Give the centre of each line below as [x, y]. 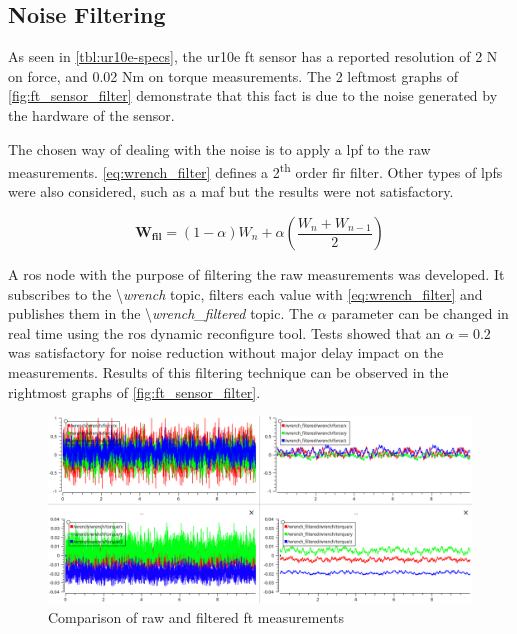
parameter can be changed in [420, 313]
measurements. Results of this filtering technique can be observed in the [228, 371]
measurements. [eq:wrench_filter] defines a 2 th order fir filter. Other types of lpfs [255, 170]
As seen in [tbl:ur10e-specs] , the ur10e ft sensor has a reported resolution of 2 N [253, 56]
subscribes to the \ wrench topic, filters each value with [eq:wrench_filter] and [245, 293]
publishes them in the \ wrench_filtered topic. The [161, 313]
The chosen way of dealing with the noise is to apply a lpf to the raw [219, 148]
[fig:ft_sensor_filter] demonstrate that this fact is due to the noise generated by [253, 95]
